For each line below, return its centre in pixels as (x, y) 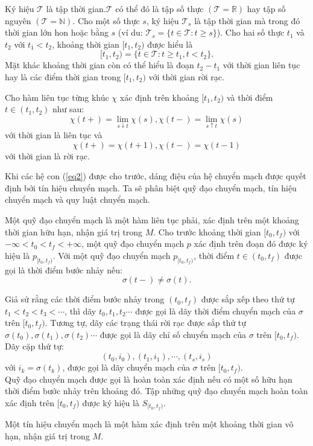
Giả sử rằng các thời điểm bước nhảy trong (85, 299)
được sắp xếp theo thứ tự (248, 299)
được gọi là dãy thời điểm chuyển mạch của (216, 311)
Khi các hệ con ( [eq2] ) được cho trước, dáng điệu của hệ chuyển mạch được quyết (156, 176)
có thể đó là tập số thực (160, 8)
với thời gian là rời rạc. (47, 155)
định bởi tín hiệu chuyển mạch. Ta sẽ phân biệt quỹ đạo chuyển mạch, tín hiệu (151, 187)
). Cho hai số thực (251, 32)
